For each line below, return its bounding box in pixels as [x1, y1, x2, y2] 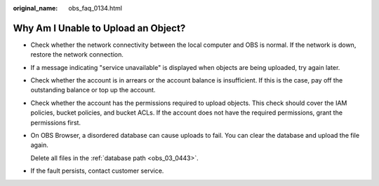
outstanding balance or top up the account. [30, 86, 156, 94]
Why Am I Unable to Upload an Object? [13, 22, 186, 34]
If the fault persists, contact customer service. [30, 166, 164, 175]
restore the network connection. [30, 50, 124, 59]
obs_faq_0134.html [68, 4, 123, 12]
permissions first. [30, 118, 81, 127]
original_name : [13, 4, 58, 12]
